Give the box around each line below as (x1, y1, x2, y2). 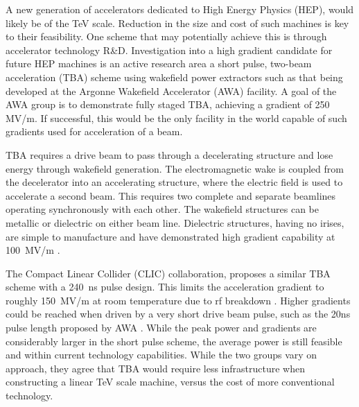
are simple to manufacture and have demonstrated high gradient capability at (6, 229, 335, 243)
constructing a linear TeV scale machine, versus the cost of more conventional (6, 374, 335, 389)
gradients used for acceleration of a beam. (6, 124, 183, 139)
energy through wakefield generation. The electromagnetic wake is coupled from (6, 161, 344, 175)
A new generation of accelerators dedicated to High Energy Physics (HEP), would (6, 2, 354, 16)
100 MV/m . (6, 243, 60, 257)
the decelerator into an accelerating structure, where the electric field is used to (6, 175, 343, 189)
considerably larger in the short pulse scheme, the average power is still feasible (6, 334, 342, 348)
